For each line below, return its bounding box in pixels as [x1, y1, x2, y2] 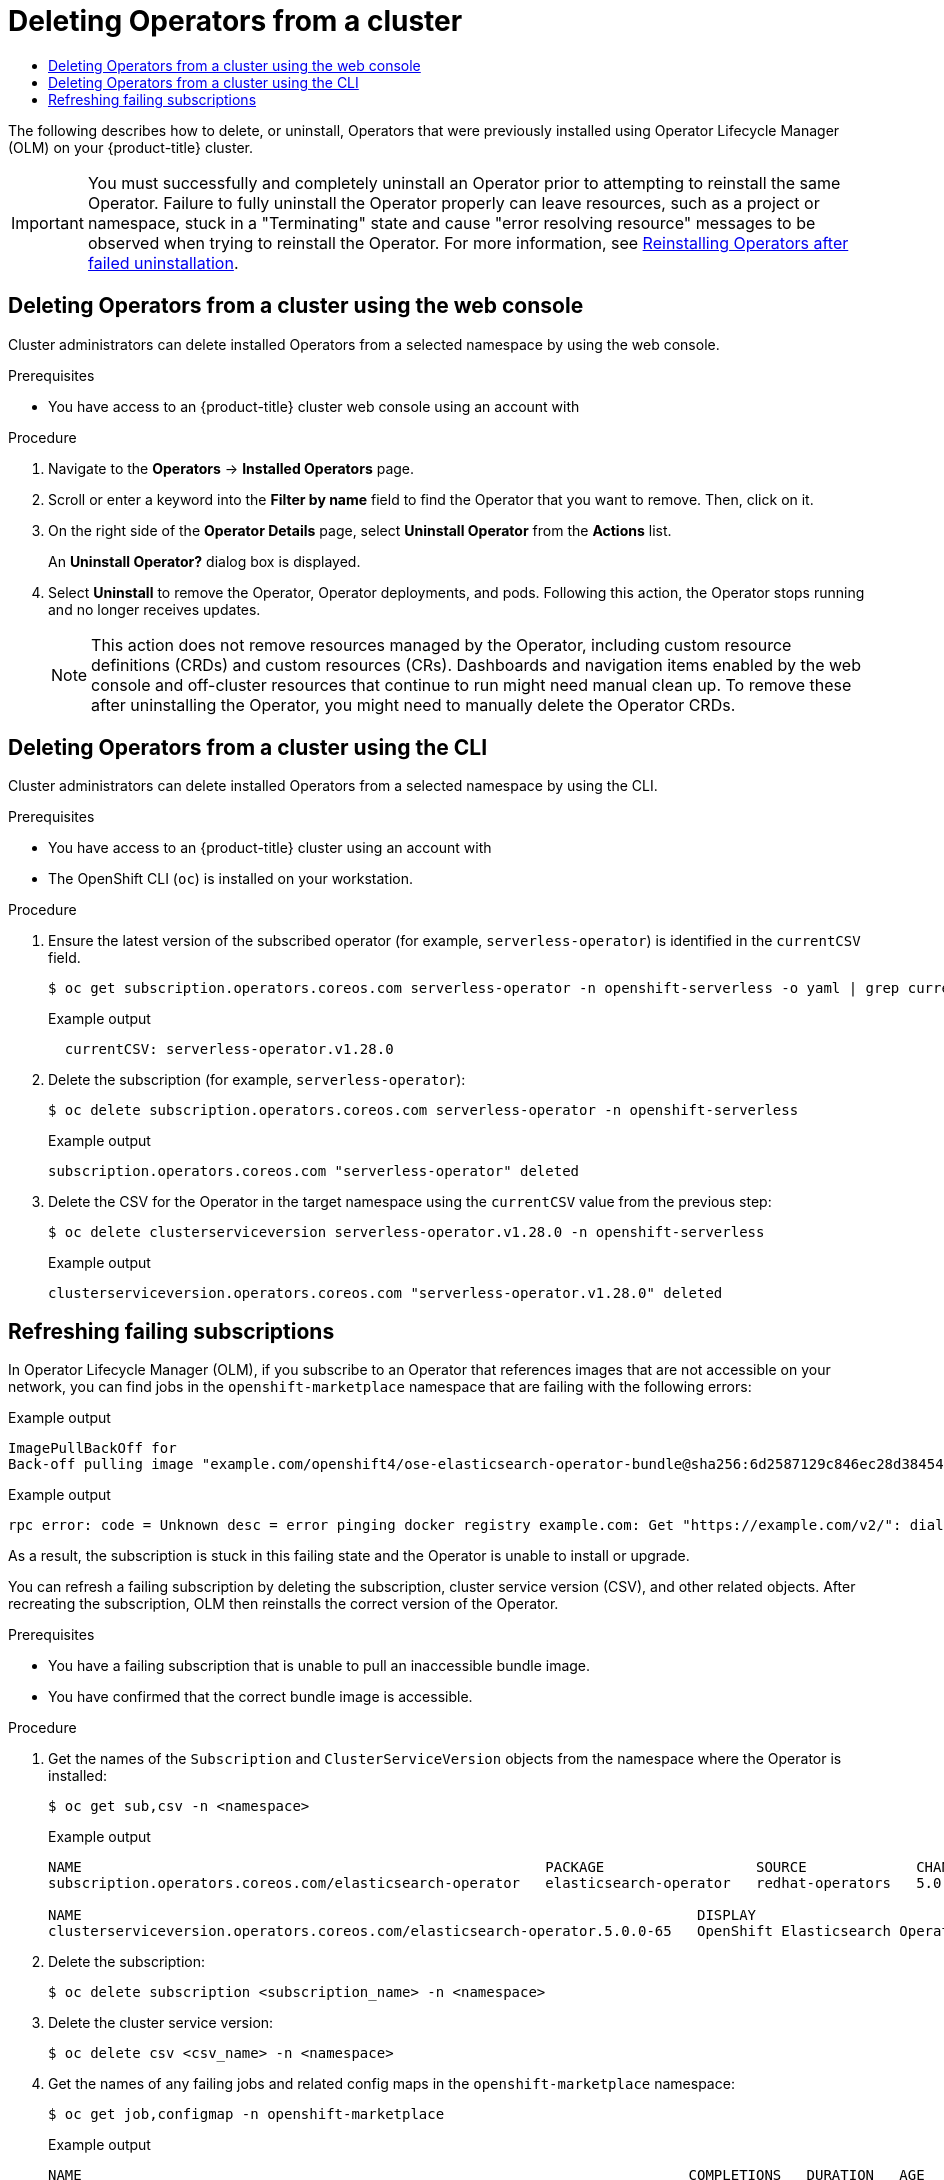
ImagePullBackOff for [8, 1440, 177, 1457]
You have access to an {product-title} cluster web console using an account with [48, 397, 580, 415]
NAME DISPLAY [48, 1907, 757, 1924]
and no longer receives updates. [48, 600, 261, 618]
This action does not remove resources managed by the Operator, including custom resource [91, 634, 792, 655]
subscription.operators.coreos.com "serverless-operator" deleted [48, 1163, 580, 1180]
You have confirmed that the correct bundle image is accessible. [48, 1688, 473, 1706]
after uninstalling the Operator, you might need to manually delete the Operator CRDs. [91, 694, 736, 715]
